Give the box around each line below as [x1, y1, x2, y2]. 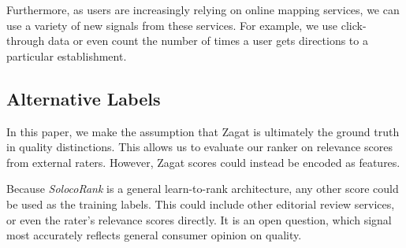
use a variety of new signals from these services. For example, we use [6, 17, 338, 33]
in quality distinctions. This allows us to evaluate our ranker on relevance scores [6, 139, 393, 155]
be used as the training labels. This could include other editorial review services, [6, 195, 395, 212]
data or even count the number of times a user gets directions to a [47, 32, 368, 49]
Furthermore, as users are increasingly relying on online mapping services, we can [6, 2, 400, 17]
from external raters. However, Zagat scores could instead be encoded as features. [6, 154, 400, 170]
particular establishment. [6, 47, 127, 64]
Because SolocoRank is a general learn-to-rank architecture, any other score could [6, 180, 399, 197]
